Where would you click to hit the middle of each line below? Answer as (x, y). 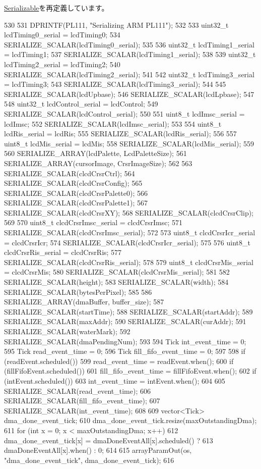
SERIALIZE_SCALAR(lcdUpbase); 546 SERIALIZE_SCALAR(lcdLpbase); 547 (129, 94)
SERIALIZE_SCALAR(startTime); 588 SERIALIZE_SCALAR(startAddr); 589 (128, 311)
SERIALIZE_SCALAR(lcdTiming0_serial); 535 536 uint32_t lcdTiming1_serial (129, 44)
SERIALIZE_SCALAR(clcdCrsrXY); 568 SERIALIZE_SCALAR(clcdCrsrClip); (129, 212)
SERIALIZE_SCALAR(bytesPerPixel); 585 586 (78, 292)
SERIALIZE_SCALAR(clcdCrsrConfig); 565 (73, 183)
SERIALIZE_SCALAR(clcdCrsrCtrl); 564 (70, 173)
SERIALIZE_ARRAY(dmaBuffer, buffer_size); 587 (84, 302)
